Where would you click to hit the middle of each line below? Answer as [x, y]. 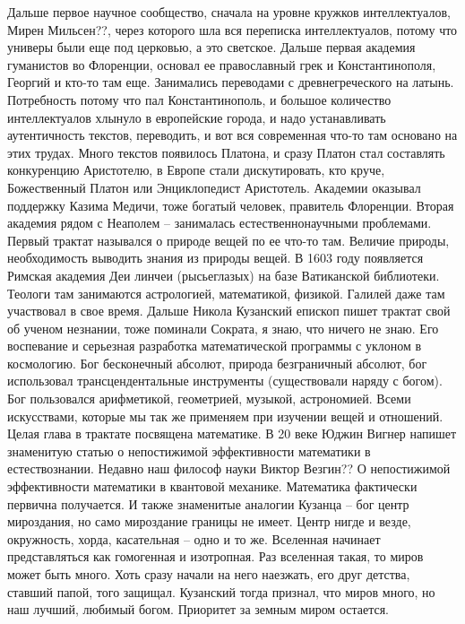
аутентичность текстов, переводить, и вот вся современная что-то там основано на [232, 135]
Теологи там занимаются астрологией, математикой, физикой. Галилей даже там [226, 293]
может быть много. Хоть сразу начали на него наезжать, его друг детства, [209, 574]
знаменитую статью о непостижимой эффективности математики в [189, 451]
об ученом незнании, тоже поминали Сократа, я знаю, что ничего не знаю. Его [223, 328]
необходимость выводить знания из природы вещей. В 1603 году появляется [215, 258]
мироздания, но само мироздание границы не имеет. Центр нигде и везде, [209, 521]
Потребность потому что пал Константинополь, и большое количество [199, 99]
